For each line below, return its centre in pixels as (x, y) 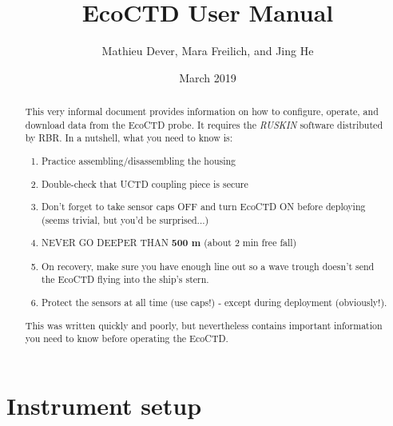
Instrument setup (104, 405)
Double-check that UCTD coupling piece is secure (145, 183)
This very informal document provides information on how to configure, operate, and (202, 111)
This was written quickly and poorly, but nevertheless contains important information (204, 325)
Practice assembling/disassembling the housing (139, 160)
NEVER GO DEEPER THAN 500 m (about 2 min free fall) (169, 243)
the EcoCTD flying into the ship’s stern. (125, 279)
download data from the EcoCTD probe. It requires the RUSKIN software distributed (204, 124)
